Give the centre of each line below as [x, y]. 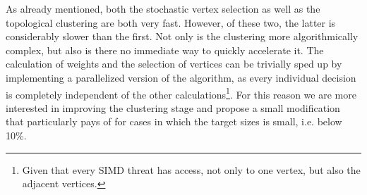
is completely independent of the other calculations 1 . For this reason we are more [181, 93]
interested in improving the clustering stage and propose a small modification [173, 107]
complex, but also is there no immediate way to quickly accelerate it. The [165, 50]
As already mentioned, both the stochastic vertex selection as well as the [163, 8]
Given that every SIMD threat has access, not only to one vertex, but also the [191, 169]
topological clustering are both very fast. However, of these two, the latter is [171, 22]
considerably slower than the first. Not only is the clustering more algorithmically [182, 36]
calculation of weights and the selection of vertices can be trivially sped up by [174, 64]
